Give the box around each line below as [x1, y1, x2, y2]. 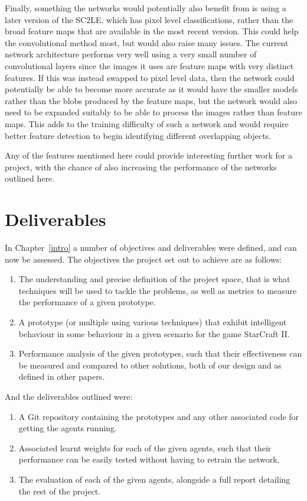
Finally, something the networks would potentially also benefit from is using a [5, 2, 286, 14]
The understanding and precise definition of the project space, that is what [18, 273, 290, 285]
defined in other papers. [18, 370, 105, 383]
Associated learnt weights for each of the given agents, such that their [18, 441, 272, 454]
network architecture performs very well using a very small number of [5, 48, 257, 60]
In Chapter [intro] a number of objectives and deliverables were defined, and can [5, 241, 297, 254]
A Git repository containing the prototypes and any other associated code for [18, 410, 299, 422]
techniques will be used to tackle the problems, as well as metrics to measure [18, 284, 297, 296]
